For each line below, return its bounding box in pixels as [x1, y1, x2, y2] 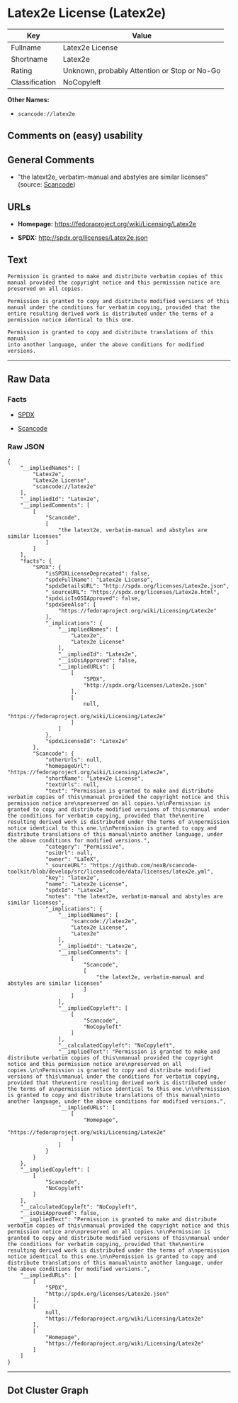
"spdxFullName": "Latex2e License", [45, 576, 154, 583]
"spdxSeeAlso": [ [45, 601, 97, 608]
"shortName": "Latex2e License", [45, 775, 144, 782]
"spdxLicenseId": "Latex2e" [45, 737, 129, 744]
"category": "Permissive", [45, 843, 125, 850]
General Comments [7, 154, 95, 166]
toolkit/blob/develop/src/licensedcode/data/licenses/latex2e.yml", [7, 868, 214, 875]
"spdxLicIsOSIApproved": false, [45, 595, 141, 602]
